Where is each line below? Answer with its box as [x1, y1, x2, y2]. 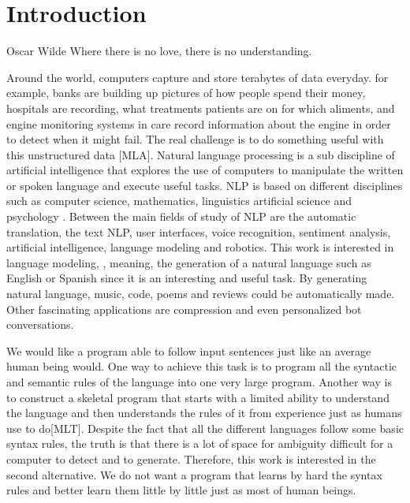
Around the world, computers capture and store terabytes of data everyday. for [6, 69, 389, 85]
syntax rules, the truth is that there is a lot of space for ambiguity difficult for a [6, 435, 393, 452]
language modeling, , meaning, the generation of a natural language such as [6, 254, 371, 270]
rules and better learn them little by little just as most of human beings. [6, 482, 356, 498]
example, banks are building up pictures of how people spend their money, [6, 84, 366, 101]
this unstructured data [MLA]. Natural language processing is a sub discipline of [6, 146, 395, 162]
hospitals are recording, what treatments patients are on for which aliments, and [6, 99, 395, 116]
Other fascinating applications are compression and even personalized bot [6, 300, 362, 317]
